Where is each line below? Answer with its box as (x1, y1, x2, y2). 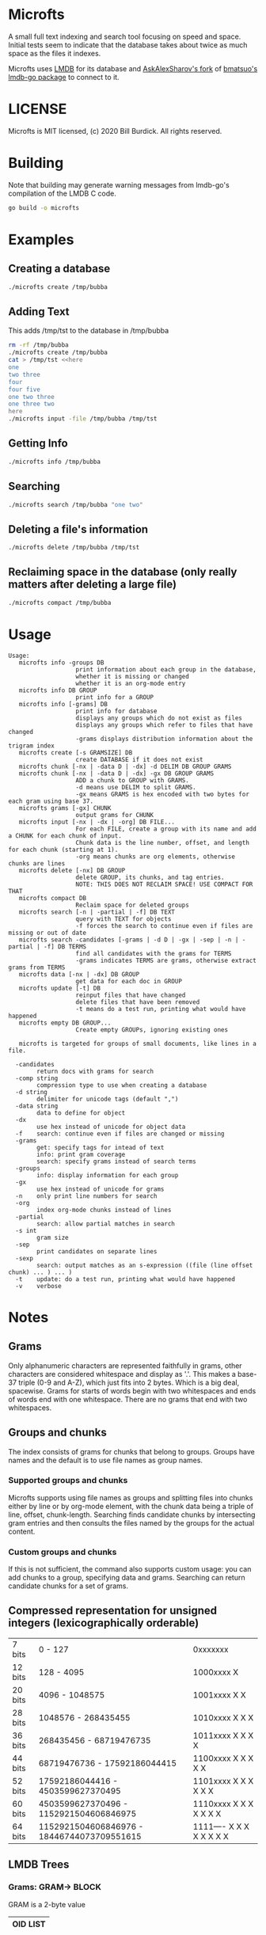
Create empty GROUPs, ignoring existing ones (75, 1025, 228, 1034)
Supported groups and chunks (8, 1475, 128, 1486)
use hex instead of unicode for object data (36, 1123, 186, 1131)
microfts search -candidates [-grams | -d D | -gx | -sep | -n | (18, 936, 239, 944)
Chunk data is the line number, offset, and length (75, 838, 249, 846)
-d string (15, 1088, 47, 1096)
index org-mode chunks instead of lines (36, 1206, 172, 1214)
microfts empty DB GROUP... (18, 1019, 112, 1027)
